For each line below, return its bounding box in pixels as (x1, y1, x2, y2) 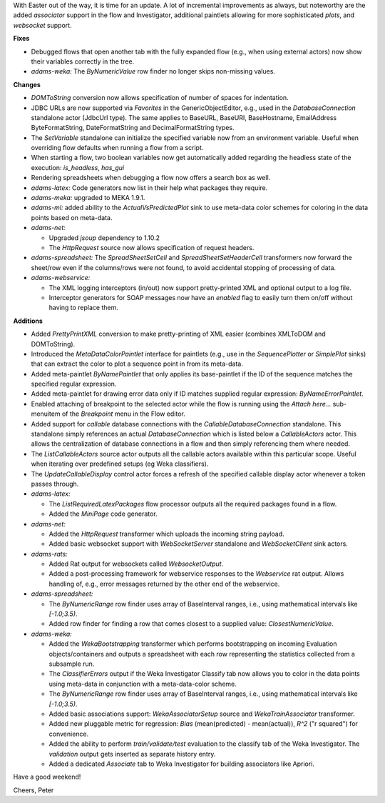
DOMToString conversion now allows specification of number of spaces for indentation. (31, 94, 289, 102)
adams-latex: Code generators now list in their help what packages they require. (31, 183, 268, 192)
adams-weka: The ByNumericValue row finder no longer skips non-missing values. (31, 67, 276, 76)
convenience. (48, 729, 89, 738)
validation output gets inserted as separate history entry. (48, 749, 216, 758)
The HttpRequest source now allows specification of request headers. (48, 243, 255, 251)
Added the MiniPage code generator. (48, 509, 158, 518)
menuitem (31, 409, 61, 418)
